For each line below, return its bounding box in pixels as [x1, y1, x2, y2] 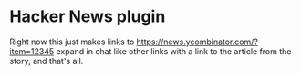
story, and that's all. [9, 55, 84, 66]
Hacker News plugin [9, 6, 166, 27]
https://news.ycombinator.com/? [136, 36, 258, 47]
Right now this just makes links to [9, 36, 135, 47]
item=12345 [9, 45, 55, 56]
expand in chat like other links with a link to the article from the [56, 45, 292, 56]
